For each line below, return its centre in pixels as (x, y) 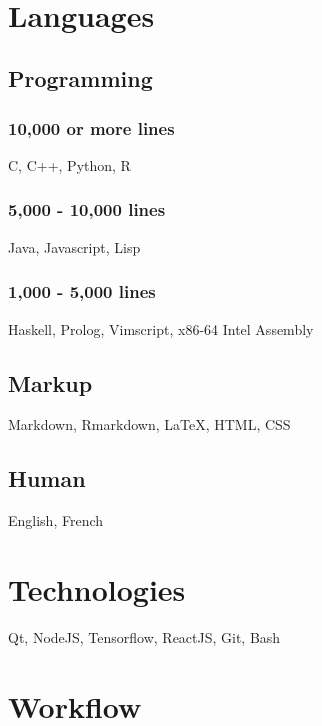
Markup (50, 382)
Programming (80, 78)
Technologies (97, 588)
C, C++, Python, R (69, 164)
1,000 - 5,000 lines (82, 291)
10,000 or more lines (91, 127)
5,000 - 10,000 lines (87, 209)
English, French (56, 520)
